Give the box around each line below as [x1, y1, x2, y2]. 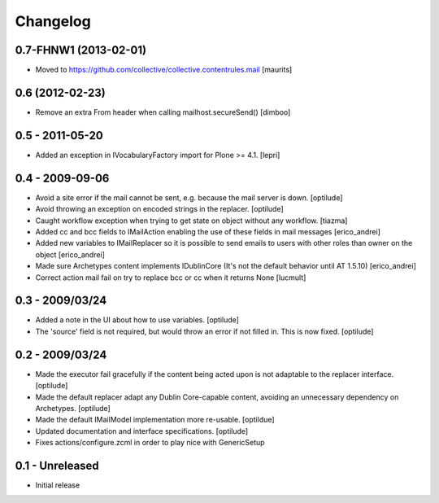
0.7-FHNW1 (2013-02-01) [15, 43, 146, 57]
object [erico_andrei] [35, 249, 106, 260]
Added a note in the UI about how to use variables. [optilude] [35, 315, 240, 325]
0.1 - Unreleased [15, 458, 99, 472]
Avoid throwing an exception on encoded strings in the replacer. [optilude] [35, 204, 284, 214]
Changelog [15, 12, 91, 30]
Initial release [35, 480, 80, 490]
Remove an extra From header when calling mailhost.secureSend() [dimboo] [35, 107, 291, 117]
